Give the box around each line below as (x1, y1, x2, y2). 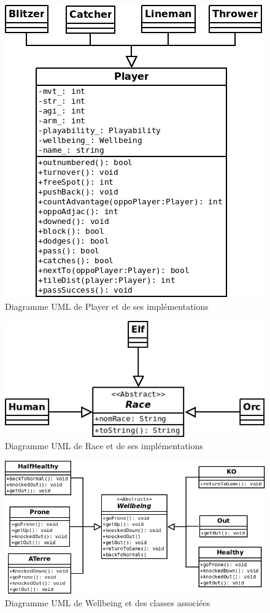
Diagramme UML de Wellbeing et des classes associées (5, 596, 210, 609)
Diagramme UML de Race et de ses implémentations (5, 439, 203, 452)
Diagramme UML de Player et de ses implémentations (5, 299, 209, 312)
